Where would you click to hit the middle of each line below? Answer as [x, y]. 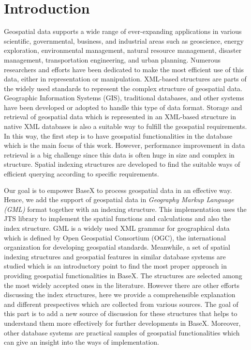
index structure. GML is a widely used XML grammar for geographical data [117, 228]
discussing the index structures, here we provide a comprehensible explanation [120, 294]
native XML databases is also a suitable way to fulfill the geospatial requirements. [125, 126]
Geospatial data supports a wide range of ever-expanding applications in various [123, 31]
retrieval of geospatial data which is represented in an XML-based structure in [120, 117]
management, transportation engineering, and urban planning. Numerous [112, 59]
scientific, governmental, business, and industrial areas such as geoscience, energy [124, 40]
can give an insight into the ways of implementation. [81, 342]
